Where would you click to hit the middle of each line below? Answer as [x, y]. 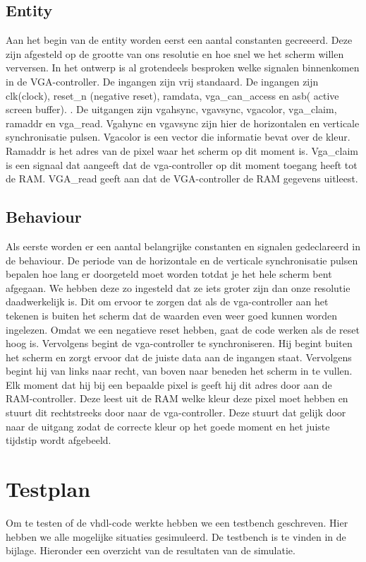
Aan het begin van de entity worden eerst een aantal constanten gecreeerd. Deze [179, 40]
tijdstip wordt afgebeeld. [59, 440]
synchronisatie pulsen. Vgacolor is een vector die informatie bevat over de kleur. [178, 137]
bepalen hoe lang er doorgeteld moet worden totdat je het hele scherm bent [169, 274]
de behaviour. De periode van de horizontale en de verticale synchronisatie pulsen [182, 260]
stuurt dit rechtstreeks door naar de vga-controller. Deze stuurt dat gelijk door [176, 412]
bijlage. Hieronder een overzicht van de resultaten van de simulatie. [151, 550]
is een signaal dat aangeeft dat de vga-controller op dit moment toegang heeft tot [182, 164]
